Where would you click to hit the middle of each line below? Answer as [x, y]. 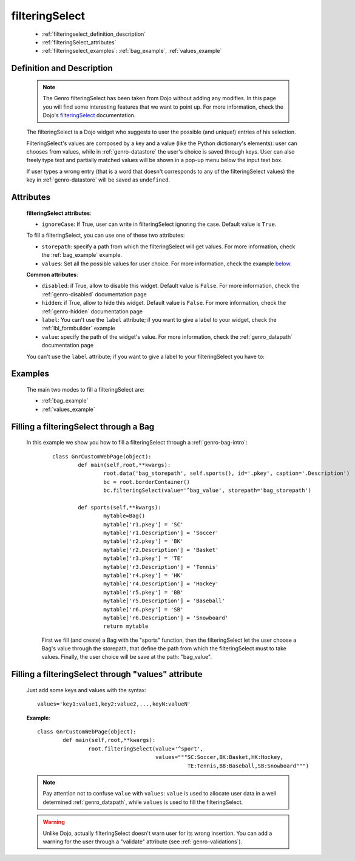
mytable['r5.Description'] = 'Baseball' [164, 601]
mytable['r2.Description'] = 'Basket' [161, 550]
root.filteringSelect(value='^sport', [146, 749]
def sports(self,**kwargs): [120, 507]
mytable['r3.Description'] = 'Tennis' [161, 567]
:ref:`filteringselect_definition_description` [94, 34]
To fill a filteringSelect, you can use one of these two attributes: [106, 235]
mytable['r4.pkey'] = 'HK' [144, 575]
